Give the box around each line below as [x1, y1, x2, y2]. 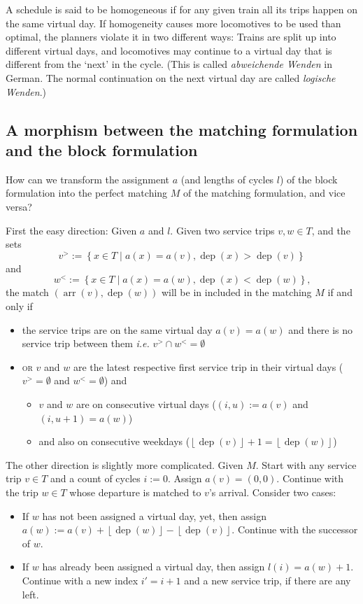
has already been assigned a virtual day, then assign [42, 559, 265, 574]
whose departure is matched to [69, 485, 201, 499]
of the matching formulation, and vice [183, 185, 346, 200]
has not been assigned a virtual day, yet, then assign [42, 508, 266, 523]
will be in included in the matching [161, 285, 312, 300]
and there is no [288, 322, 353, 337]
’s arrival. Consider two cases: [208, 485, 336, 499]
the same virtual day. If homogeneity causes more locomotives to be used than [6, 15, 341, 30]
